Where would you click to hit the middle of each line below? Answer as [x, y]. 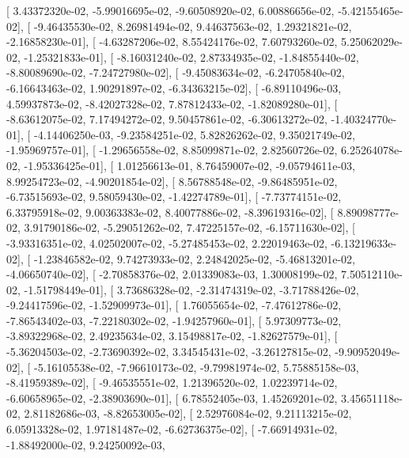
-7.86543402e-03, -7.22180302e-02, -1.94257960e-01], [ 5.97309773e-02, [174, 320]
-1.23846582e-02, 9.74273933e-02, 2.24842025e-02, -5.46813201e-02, [194, 258]
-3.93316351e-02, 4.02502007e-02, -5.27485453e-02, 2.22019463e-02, [167, 242]
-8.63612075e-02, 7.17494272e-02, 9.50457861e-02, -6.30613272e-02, [167, 119]
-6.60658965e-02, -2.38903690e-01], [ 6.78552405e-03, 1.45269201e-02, [172, 397]
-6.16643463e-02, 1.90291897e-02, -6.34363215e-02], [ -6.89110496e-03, [174, 87]
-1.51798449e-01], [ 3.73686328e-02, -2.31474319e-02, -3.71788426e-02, [191, 289]
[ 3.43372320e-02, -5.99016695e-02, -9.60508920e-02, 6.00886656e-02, [170, 10]
